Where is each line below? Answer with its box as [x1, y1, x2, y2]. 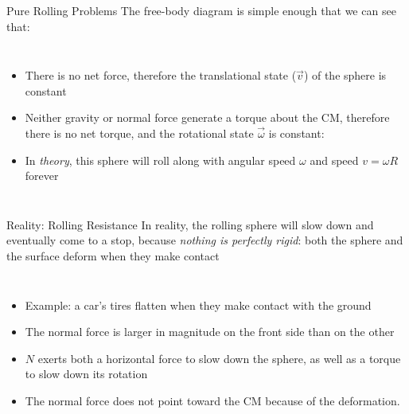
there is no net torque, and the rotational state [25, 124, 254, 141]
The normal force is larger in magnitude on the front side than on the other [25, 323, 395, 340]
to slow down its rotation [25, 365, 148, 382]
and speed [310, 151, 359, 168]
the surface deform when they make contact [6, 247, 220, 264]
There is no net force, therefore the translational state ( [25, 67, 297, 84]
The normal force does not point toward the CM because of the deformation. [25, 392, 400, 408]
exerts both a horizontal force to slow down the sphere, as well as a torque [37, 350, 401, 366]
